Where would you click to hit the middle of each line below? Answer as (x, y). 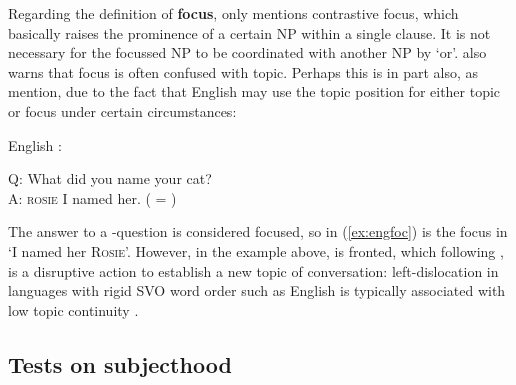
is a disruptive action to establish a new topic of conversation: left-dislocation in (253, 270)
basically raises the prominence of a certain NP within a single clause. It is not (249, 32)
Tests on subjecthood (120, 363)
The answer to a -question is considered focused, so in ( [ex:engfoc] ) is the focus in (258, 231)
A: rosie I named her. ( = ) (92, 197)
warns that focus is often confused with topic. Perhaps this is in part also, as (243, 71)
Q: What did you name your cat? (110, 178)
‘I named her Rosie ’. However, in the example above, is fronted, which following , (256, 250)
